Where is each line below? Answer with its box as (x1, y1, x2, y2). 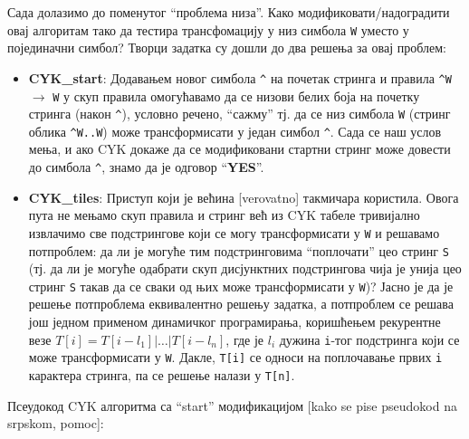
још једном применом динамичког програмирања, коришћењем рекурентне (28, 312, 441, 331)
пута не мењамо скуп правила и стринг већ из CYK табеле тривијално (28, 205, 420, 224)
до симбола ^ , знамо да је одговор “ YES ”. (28, 157, 264, 177)
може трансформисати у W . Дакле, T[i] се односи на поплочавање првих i (28, 348, 443, 367)
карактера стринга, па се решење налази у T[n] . (28, 365, 295, 384)
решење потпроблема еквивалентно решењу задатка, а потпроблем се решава (28, 294, 454, 313)
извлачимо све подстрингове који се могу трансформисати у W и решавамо (28, 223, 440, 242)
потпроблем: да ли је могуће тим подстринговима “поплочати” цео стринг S (28, 241, 449, 260)
